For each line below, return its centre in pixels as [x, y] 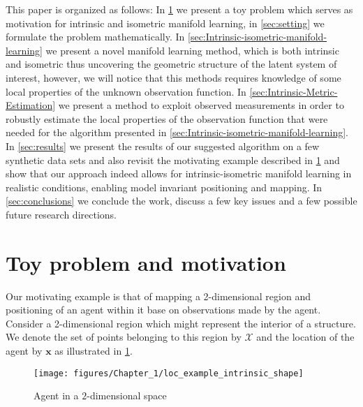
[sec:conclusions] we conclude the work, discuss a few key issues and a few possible [181, 201]
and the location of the [305, 337]
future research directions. [61, 214]
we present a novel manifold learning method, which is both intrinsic [192, 50]
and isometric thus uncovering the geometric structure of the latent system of [171, 64]
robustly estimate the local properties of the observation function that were [167, 118]
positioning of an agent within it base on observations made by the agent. [163, 310]
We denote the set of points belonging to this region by [124, 337]
